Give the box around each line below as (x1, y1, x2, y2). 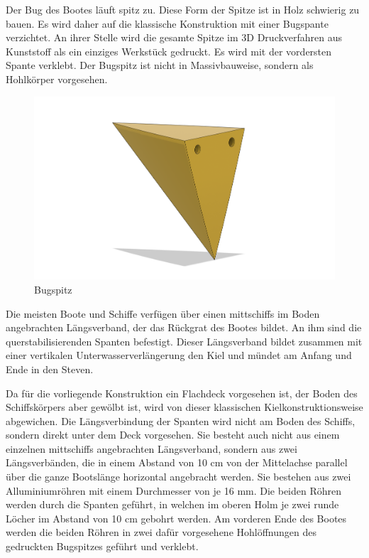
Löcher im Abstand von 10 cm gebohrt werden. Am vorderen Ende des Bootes (6, 510, 347, 525)
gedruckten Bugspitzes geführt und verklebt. (6, 539, 199, 554)
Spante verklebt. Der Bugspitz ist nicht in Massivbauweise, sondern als (6, 58, 314, 73)
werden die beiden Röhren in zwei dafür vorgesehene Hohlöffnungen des (6, 525, 317, 540)
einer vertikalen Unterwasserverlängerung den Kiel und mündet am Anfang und (6, 348, 352, 363)
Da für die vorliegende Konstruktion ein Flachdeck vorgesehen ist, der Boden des (6, 385, 358, 400)
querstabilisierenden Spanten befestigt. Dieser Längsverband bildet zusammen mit (6, 333, 363, 348)
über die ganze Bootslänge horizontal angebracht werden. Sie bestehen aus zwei (6, 469, 351, 484)
